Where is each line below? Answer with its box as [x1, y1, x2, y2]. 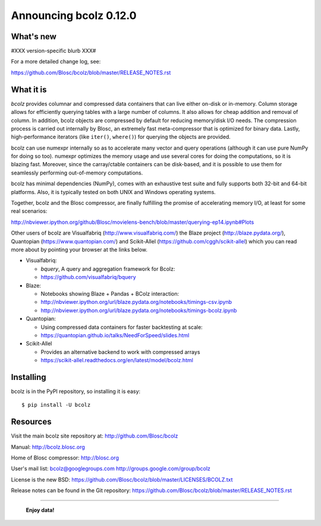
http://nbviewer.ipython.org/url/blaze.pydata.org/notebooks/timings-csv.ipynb [40, 299, 232, 306]
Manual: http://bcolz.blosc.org [11, 443, 86, 451]
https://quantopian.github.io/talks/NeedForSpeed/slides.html [40, 331, 190, 338]
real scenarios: [11, 208, 48, 215]
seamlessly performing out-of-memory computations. [11, 169, 143, 176]
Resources [11, 417, 52, 427]
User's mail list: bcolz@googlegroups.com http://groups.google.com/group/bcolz [11, 465, 211, 472]
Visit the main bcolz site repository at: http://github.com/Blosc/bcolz [11, 432, 178, 439]
